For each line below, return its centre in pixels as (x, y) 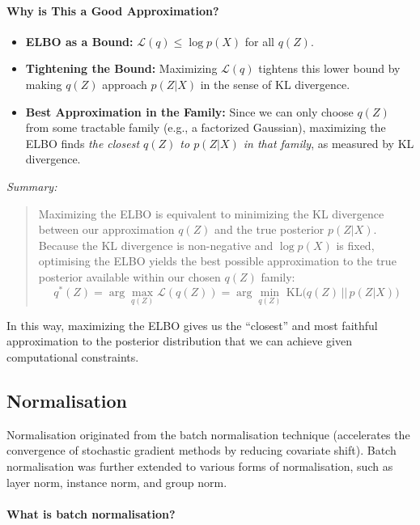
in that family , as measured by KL (329, 143)
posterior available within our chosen (129, 276)
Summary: (32, 186)
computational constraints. (73, 357)
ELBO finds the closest (83, 143)
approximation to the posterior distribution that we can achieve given (179, 341)
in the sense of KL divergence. (275, 84)
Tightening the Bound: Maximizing (121, 68)
